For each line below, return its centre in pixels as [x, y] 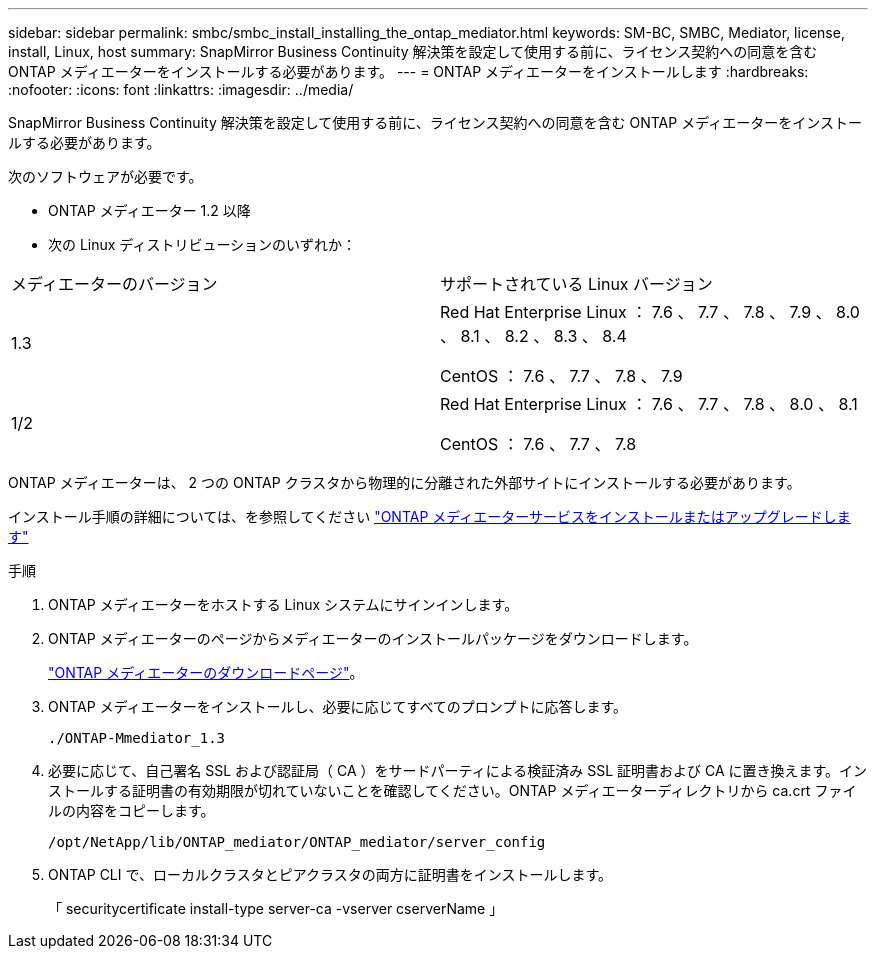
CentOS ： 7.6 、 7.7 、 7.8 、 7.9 [561, 376]
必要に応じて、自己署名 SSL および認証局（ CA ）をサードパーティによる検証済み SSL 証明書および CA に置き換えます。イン [458, 770]
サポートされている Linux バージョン [576, 284]
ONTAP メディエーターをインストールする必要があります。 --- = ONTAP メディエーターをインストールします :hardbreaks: [408, 71]
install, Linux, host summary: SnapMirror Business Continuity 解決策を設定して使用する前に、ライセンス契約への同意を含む [413, 51]
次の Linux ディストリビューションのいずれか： [202, 244]
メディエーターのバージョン [114, 284]
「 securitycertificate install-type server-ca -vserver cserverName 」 [276, 908]
